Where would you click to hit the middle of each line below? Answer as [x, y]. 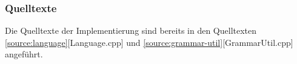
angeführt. [24, 54]
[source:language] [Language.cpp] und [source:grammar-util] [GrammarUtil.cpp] [149, 42]
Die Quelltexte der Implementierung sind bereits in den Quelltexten [131, 30]
